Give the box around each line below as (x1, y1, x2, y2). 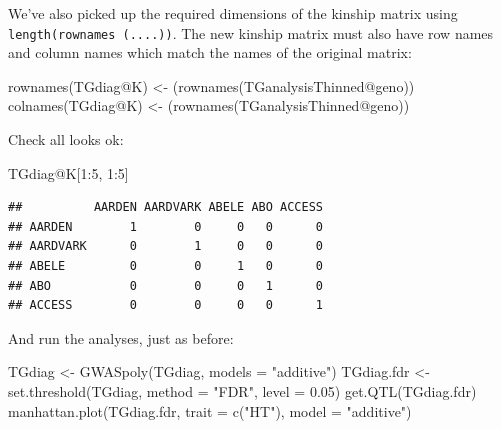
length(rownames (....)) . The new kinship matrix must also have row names (8, 22, 494, 43)
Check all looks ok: (8, 129, 124, 150)
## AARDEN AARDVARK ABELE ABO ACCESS (8, 200, 323, 215)
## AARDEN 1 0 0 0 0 (8, 219, 323, 234)
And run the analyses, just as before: (8, 327, 234, 348)
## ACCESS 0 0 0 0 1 (8, 298, 323, 313)
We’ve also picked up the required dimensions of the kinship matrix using (8, 3, 458, 23)
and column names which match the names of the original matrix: (8, 42, 412, 63)
